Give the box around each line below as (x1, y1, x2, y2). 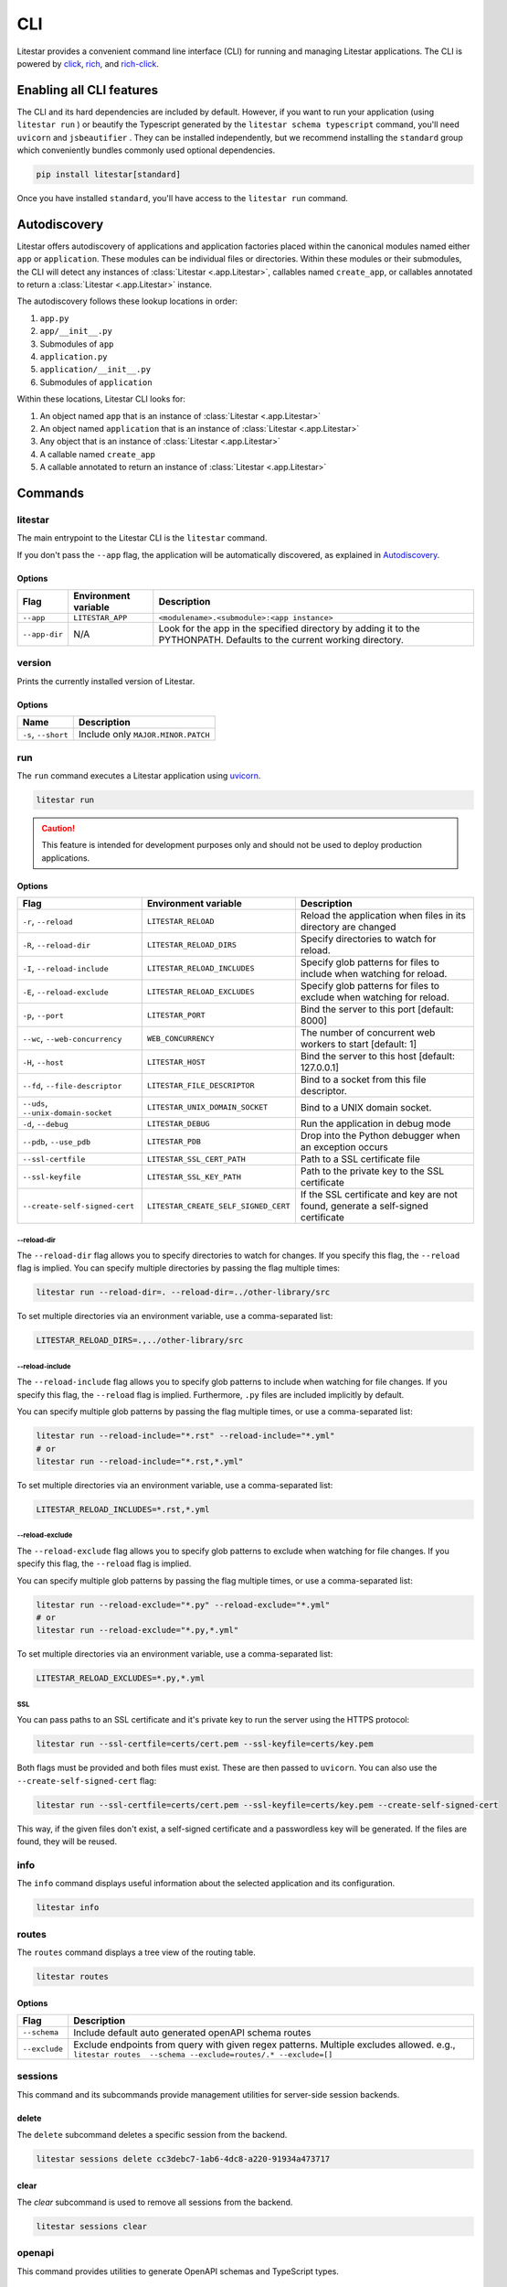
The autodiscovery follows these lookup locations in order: (16, 295, 238, 306)
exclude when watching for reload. (300, 991, 449, 1004)
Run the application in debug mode (300, 1117, 451, 1130)
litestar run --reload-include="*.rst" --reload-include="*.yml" (36, 1431, 335, 1441)
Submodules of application (39, 376, 153, 388)
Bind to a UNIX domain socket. (300, 1101, 432, 1113)
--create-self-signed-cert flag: (16, 1775, 157, 1786)
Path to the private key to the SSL (300, 1165, 445, 1177)
